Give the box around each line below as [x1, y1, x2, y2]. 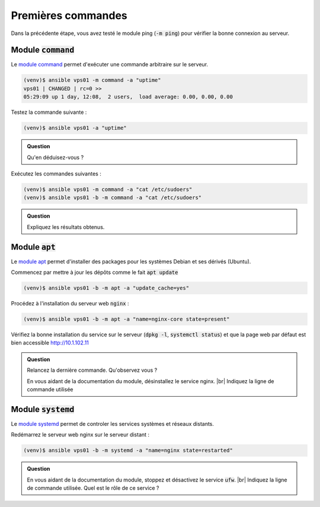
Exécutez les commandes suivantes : [11, 170, 102, 177]
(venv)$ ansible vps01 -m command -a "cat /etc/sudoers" [23, 186, 193, 193]
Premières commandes [11, 9, 127, 22]
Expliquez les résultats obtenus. [27, 223, 105, 231]
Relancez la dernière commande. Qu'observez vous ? [27, 366, 158, 374]
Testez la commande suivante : [11, 109, 87, 116]
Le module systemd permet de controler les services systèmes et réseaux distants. [11, 420, 215, 427]
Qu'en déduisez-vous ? [27, 154, 84, 161]
